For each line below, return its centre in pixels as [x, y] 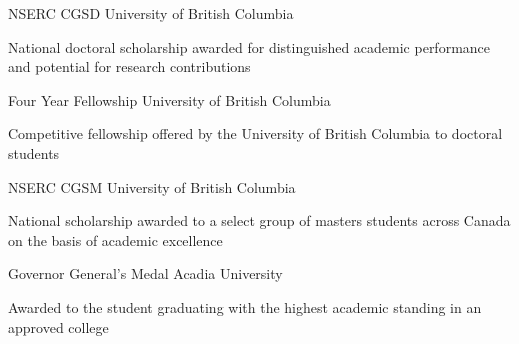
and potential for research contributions [129, 66]
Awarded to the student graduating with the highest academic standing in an [245, 306]
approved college [58, 326]
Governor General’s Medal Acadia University [145, 273]
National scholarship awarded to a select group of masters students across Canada [259, 220]
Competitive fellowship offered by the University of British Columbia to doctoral [255, 133]
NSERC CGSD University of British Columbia [151, 13]
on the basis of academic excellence [115, 239]
